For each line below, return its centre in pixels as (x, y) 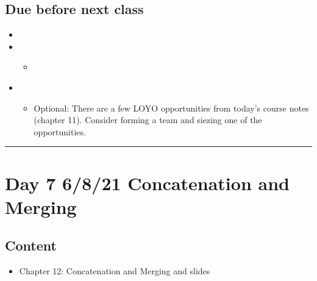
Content (31, 245)
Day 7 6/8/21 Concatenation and (147, 183)
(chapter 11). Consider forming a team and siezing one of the (148, 120)
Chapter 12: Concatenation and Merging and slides (115, 271)
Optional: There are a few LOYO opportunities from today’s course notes (171, 108)
